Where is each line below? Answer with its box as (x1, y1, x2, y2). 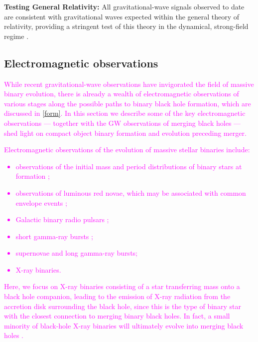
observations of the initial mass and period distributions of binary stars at (15, 161, 242, 171)
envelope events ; (15, 197, 67, 208)
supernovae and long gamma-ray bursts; (15, 248, 137, 258)
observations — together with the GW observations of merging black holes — (4, 117, 241, 128)
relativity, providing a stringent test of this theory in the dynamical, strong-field (4, 21, 249, 31)
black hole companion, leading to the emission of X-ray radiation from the (4, 291, 231, 302)
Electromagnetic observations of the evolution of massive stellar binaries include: (4, 144, 250, 155)
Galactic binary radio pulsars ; (15, 214, 109, 225)
